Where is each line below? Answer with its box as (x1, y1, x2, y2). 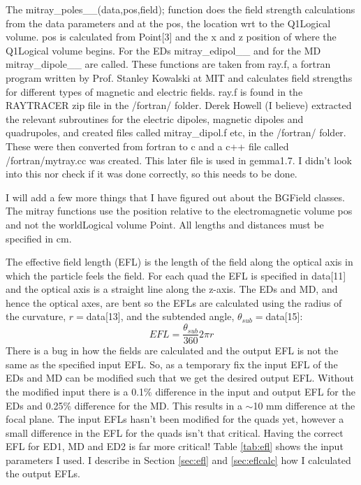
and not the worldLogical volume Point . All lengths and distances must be (6, 217, 324, 231)
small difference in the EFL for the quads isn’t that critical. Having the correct (6, 425, 344, 440)
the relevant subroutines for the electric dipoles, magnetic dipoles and (6, 111, 304, 126)
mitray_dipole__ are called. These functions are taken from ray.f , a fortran (6, 57, 331, 71)
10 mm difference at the (253, 398, 355, 412)
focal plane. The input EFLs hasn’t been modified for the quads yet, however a (6, 412, 344, 426)
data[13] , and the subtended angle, (86, 309, 235, 324)
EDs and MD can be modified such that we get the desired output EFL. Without (6, 370, 354, 385)
